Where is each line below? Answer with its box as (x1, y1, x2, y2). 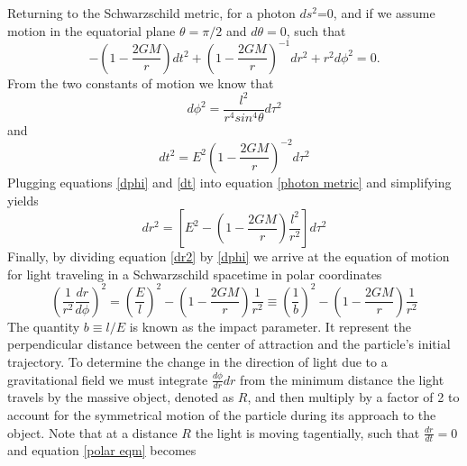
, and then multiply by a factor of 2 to (247, 388, 460, 407)
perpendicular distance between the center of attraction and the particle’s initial (7, 334, 451, 353)
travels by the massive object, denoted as (7, 388, 234, 407)
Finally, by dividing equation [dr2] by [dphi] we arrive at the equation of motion (7, 247, 450, 266)
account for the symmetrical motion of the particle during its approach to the (7, 406, 436, 425)
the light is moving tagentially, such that (195, 423, 420, 442)
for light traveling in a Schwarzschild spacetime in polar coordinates (7, 264, 382, 283)
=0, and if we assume (316, 4, 435, 22)
